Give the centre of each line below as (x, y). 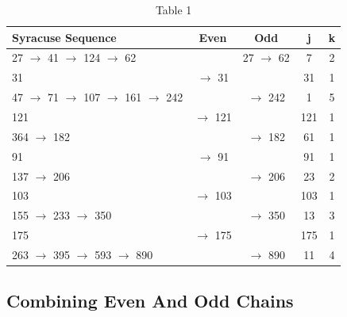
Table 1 (173, 10)
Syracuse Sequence (64, 37)
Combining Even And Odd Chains (150, 301)
